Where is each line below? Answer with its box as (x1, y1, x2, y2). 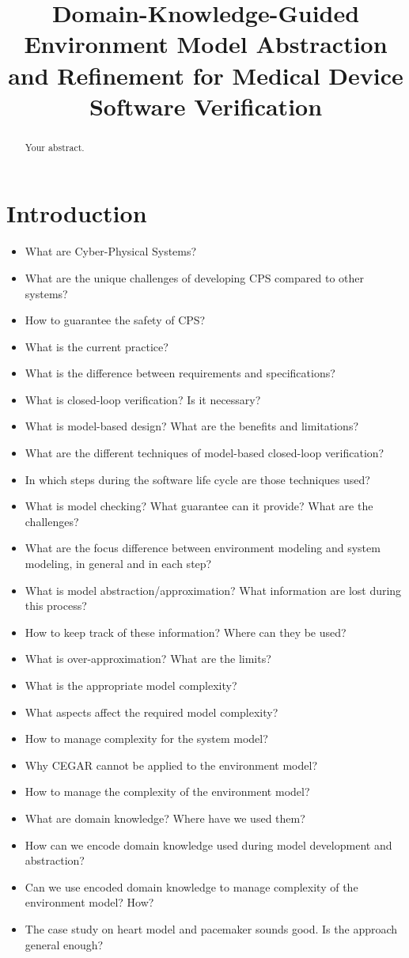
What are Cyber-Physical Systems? (25, 243, 197, 259)
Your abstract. (25, 140, 85, 153)
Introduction (6, 197, 147, 229)
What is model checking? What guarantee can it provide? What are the (25, 498, 373, 514)
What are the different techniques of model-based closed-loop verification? (25, 445, 384, 461)
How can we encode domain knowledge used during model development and (25, 836, 392, 853)
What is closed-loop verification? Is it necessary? (25, 391, 261, 407)
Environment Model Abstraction (24, 28, 388, 60)
